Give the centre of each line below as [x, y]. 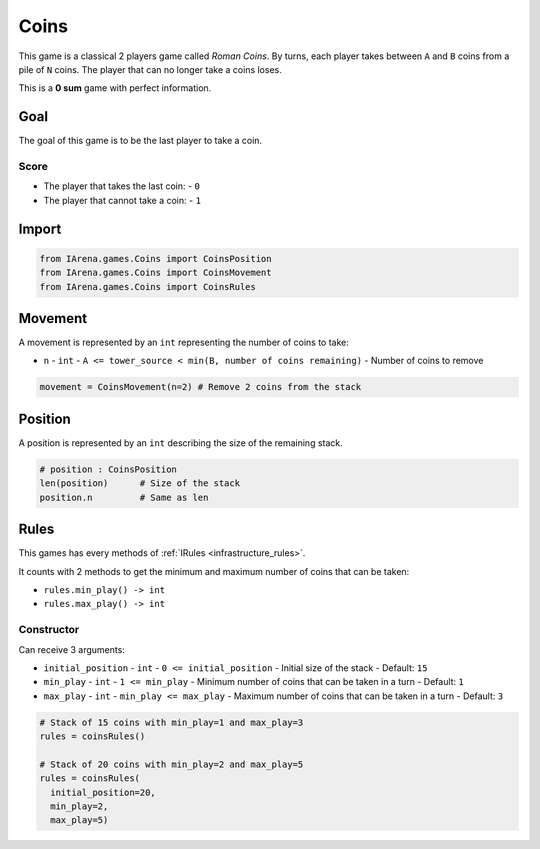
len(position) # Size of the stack [139, 483]
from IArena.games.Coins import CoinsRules [148, 286]
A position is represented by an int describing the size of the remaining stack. [181, 442]
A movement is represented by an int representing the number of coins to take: [184, 342]
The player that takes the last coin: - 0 [121, 186]
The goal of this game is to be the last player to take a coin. [140, 141]
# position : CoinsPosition [108, 469]
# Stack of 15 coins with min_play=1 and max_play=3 [171, 722]
